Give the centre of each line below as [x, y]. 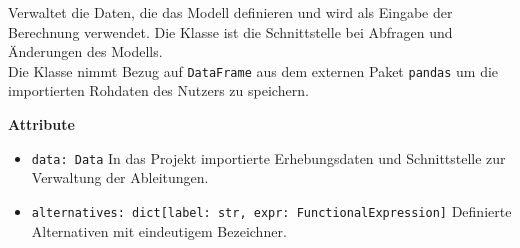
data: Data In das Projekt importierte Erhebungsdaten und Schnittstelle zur [268, 157]
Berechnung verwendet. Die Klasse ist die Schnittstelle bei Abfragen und [230, 31]
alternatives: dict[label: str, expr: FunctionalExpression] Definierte [271, 210]
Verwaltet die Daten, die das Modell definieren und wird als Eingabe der [230, 12]
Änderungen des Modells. [85, 51]
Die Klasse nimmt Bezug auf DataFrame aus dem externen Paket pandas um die [253, 70]
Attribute [41, 124]
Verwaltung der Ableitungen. [120, 177]
